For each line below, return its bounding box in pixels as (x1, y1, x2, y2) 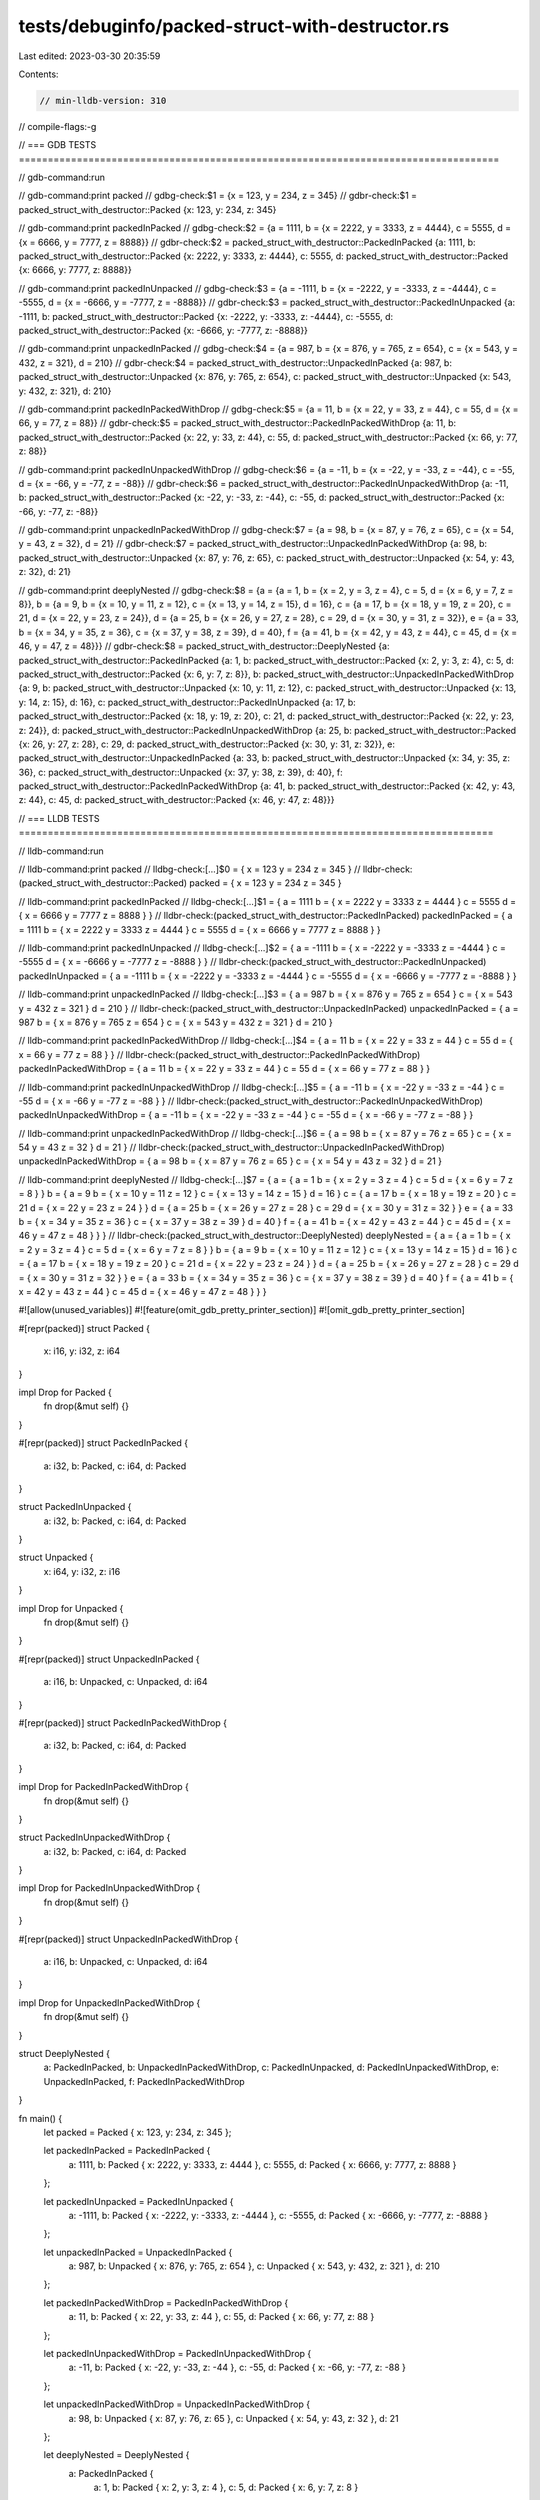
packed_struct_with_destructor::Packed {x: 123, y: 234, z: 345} (18, 203, 277, 215)
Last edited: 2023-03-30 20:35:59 (18, 50, 161, 62)
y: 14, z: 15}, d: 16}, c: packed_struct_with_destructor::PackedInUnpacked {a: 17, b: (18, 696, 357, 708)
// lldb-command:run (18, 845, 104, 857)
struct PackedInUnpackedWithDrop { (18, 1831, 171, 1844)
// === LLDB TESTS (18, 812, 100, 824)
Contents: (18, 68, 59, 80)
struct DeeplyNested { (18, 2048, 110, 2059)
